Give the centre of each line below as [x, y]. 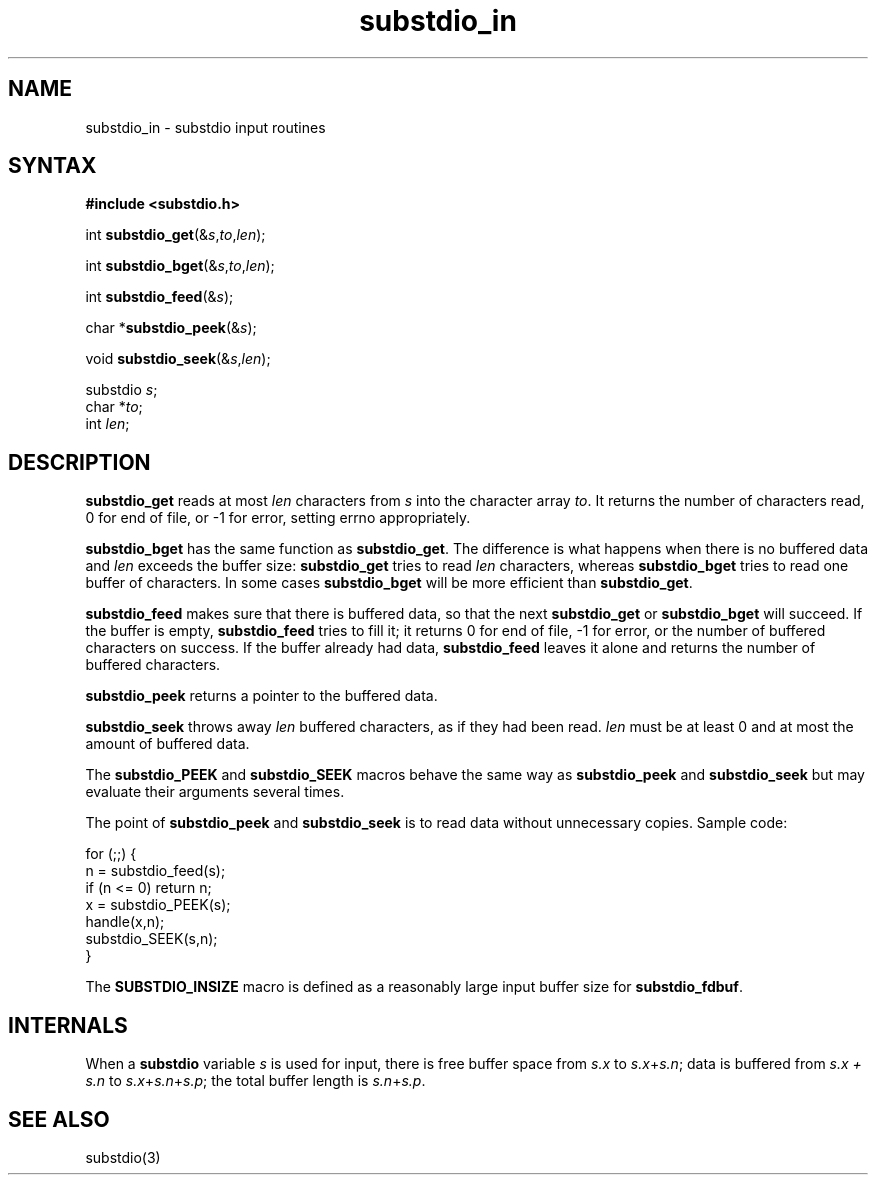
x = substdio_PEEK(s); [158, 905]
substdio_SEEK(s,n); [151, 939]
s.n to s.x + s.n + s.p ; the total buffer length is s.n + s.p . [255, 1081]
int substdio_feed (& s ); [159, 297]
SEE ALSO [59, 1119]
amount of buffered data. [167, 744]
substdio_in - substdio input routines [205, 127]
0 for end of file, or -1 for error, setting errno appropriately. [278, 518]
